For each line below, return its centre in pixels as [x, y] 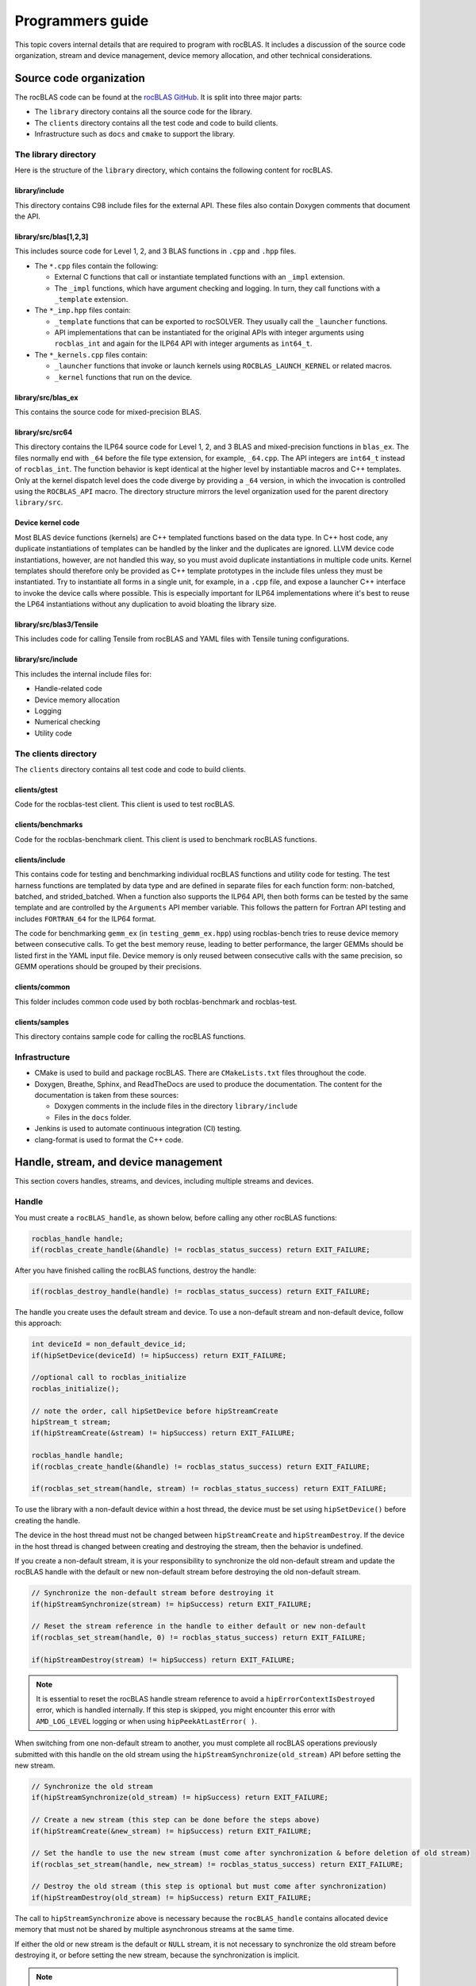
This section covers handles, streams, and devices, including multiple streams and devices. [164, 1181]
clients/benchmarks [49, 825]
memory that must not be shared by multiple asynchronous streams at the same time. [154, 1930]
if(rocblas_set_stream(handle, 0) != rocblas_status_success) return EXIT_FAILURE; [199, 1637]
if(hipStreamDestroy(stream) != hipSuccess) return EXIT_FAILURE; [163, 1660]
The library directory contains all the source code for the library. [144, 112]
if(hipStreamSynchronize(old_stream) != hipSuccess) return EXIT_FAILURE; [180, 1798]
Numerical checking [67, 722]
